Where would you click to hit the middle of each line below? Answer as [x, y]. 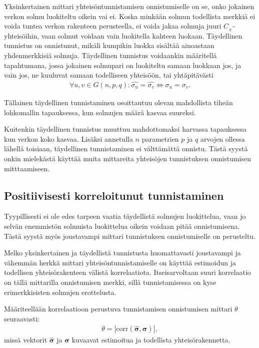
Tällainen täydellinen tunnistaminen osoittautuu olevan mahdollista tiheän [118, 102]
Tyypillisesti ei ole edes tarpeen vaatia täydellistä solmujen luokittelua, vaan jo [125, 216]
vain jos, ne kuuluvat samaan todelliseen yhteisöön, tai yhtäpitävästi [109, 75]
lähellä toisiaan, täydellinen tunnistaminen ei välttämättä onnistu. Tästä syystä [126, 148]
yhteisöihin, [22, 35]
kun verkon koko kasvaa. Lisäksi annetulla [68, 138]
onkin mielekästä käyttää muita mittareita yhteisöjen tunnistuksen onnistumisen [128, 158]
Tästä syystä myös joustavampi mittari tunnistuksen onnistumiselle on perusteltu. [130, 236]
